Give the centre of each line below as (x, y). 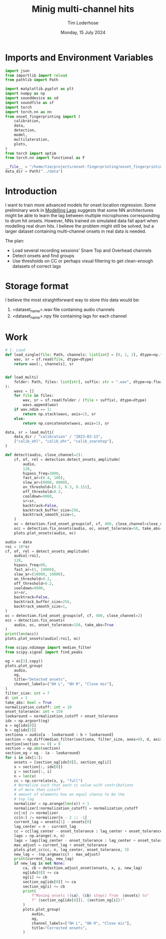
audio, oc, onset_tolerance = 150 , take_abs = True (64, 625)
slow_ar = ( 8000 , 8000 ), (46, 483)
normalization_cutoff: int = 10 (38, 707)
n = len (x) (25, 776)
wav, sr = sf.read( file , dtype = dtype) (54, 360)
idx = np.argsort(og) (27, 721)
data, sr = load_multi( (30, 432)
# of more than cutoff (37, 790)
